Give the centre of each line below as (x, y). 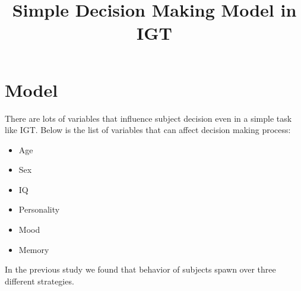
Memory (34, 249)
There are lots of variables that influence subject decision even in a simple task (148, 118)
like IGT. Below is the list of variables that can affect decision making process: (148, 130)
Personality (39, 209)
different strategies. (39, 281)
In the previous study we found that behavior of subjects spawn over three (140, 269)
